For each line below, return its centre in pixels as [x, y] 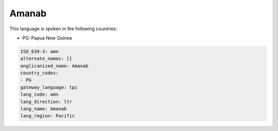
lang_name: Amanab [44, 109]
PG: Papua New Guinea [47, 38]
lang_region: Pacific [48, 116]
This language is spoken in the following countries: [63, 29]
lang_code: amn [39, 94]
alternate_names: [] [46, 59]
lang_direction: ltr [46, 102]
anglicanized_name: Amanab [54, 66]
